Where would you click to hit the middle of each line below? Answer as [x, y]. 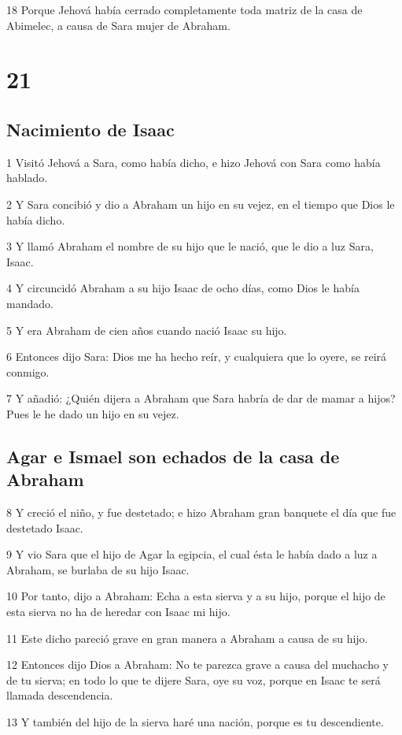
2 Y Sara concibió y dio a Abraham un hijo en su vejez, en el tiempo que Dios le [201, 204]
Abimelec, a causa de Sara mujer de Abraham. [118, 25]
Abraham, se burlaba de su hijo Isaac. [98, 569]
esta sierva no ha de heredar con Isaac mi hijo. [118, 612]
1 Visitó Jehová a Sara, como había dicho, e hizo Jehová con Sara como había [194, 162]
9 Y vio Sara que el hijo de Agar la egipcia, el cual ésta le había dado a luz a [192, 554]
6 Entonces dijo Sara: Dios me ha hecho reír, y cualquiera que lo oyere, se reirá [197, 356]
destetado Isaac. [45, 527]
